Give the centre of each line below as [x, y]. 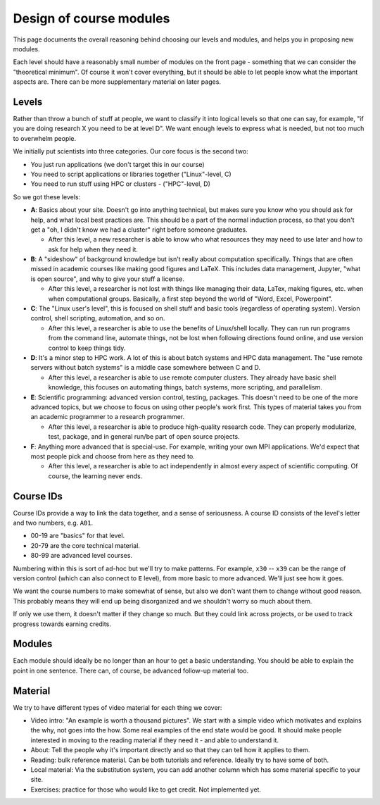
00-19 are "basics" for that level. [78, 536]
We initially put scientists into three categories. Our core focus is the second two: [131, 151]
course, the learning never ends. [95, 476]
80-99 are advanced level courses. [82, 556]
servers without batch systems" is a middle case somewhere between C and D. [145, 368]
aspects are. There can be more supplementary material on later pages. [117, 82]
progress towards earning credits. [62, 624]
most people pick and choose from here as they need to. [113, 456]
